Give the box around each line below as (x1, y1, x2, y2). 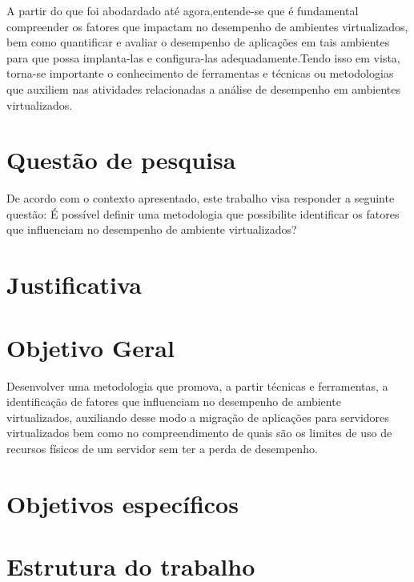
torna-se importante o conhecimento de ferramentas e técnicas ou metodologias (6, 65, 394, 82)
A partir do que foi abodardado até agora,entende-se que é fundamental (6, 2, 359, 18)
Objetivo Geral (6, 331, 175, 363)
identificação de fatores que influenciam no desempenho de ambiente (6, 393, 341, 410)
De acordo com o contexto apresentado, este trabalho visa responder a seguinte (6, 190, 395, 207)
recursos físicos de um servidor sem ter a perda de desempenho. (6, 440, 318, 456)
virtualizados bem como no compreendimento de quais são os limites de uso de (6, 424, 392, 441)
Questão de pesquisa (6, 143, 236, 176)
